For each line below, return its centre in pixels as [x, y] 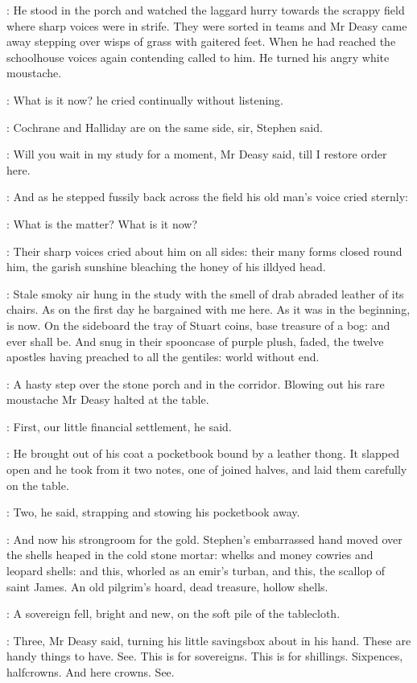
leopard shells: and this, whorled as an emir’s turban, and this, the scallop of [196, 571]
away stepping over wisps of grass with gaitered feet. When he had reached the [201, 41]
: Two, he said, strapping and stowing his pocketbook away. [153, 512]
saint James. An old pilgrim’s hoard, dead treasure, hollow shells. [167, 586]
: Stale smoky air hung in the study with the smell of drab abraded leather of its [205, 293]
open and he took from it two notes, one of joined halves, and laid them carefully [207, 469]
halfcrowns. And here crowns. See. [91, 672]
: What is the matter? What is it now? [102, 223]
